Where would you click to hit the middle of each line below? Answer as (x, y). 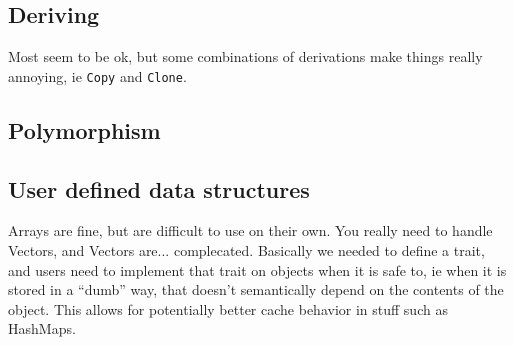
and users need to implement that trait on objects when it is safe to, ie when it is (257, 269)
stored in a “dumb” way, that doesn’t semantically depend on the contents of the (256, 289)
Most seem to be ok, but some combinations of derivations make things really (245, 56)
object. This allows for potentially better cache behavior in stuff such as (228, 308)
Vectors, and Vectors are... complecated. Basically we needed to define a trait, (246, 250)
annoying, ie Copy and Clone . (97, 75)
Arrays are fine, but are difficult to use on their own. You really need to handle (250, 230)
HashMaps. (42, 328)
